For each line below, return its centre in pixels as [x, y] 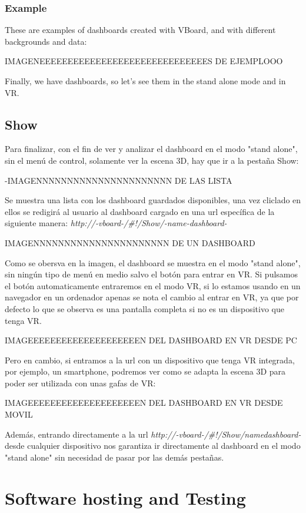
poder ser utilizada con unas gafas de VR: [80, 383]
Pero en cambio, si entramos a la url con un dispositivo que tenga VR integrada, [150, 360]
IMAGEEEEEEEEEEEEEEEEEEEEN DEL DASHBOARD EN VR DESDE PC [151, 340]
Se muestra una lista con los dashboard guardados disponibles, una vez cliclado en [153, 200]
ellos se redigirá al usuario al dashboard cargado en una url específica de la [140, 211]
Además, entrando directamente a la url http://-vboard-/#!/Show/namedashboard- [153, 434]
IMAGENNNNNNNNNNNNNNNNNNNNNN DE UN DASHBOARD [130, 242]
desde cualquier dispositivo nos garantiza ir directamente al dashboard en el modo [153, 446]
